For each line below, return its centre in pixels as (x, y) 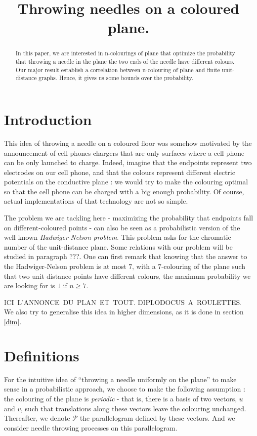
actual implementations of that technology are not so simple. (96, 201)
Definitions (42, 355)
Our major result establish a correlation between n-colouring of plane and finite (118, 69)
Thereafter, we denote (37, 418)
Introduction (48, 119)
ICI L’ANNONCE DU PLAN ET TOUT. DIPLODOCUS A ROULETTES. (123, 302)
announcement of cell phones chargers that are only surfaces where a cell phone (124, 153)
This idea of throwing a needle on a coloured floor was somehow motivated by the (128, 143)
